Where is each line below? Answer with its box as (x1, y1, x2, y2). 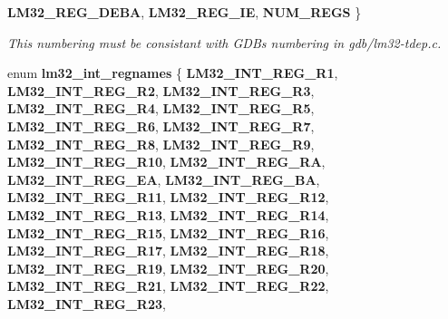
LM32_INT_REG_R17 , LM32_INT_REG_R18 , (7, 241, 329, 260)
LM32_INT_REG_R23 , (7, 294, 166, 313)
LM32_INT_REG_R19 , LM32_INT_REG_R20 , (7, 258, 329, 277)
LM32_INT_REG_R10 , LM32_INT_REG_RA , (7, 152, 326, 171)
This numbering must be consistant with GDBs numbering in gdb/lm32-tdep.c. (7, 33, 442, 52)
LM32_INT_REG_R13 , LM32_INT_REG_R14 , (7, 205, 329, 224)
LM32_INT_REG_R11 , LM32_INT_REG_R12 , (7, 188, 329, 207)
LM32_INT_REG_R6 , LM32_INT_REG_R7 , (7, 116, 315, 135)
